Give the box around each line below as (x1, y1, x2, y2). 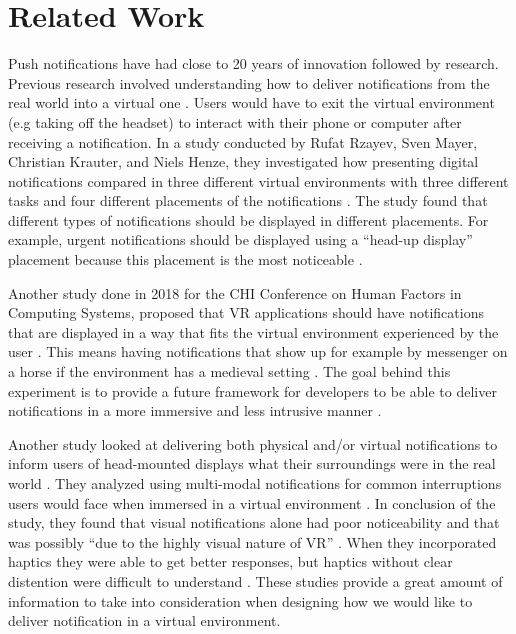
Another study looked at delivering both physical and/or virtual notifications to (8, 433, 498, 454)
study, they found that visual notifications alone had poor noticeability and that (8, 512, 500, 533)
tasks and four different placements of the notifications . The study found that (8, 190, 488, 211)
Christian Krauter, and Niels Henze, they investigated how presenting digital (8, 151, 479, 172)
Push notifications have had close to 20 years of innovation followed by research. (8, 53, 499, 74)
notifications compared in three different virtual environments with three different (8, 170, 509, 191)
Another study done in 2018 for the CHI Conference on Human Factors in (8, 282, 462, 303)
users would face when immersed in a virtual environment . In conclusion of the (8, 492, 496, 513)
